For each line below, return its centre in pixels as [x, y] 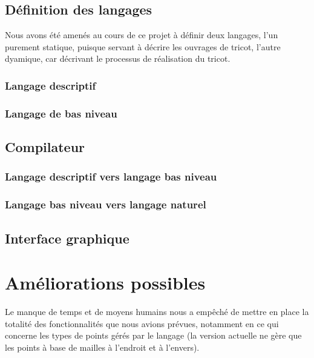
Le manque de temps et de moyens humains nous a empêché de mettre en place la [157, 312]
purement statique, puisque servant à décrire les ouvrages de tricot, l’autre [143, 46]
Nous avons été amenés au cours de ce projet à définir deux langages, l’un [142, 35]
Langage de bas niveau [61, 113]
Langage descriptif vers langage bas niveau [111, 177]
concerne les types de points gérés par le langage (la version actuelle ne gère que [153, 335]
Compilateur [45, 147]
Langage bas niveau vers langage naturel [106, 204]
